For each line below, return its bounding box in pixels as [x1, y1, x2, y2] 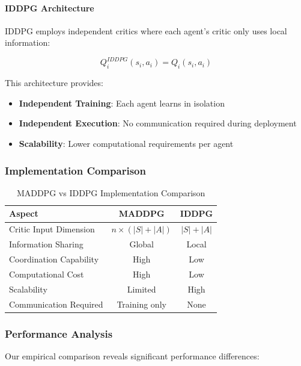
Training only [117, 297, 166, 310]
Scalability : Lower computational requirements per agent [19, 137, 234, 150]
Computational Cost [9, 267, 84, 280]
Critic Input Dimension [9, 223, 95, 235]
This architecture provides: [5, 76, 103, 89]
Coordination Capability [9, 253, 99, 265]
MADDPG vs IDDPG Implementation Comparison [16, 186, 205, 199]
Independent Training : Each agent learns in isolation [19, 96, 225, 109]
